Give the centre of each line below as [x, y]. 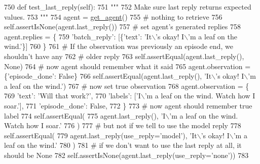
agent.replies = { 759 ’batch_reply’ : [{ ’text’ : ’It [78, 36]
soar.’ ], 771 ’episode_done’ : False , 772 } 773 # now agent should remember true [128, 105]
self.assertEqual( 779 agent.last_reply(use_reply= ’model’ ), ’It [101, 135]
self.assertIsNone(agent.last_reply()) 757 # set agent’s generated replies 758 [123, 26]
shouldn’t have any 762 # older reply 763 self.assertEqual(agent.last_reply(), [124, 56]
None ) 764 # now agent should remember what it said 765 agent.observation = [127, 66]
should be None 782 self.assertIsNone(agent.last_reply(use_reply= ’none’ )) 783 [126, 155]
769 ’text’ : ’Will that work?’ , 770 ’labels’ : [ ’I [72, 96]
